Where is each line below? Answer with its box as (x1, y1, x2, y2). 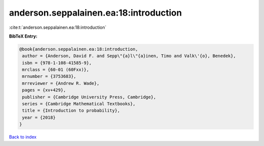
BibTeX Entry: (9, 33, 38, 39)
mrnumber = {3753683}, (22, 74, 77, 79)
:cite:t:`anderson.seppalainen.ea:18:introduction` (9, 24, 107, 30)
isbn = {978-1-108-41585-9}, (22, 60, 92, 65)
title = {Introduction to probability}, (22, 108, 120, 113)
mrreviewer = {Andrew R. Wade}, (22, 81, 100, 86)
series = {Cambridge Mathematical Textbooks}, (22, 101, 135, 107)
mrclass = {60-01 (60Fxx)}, (22, 67, 89, 73)
